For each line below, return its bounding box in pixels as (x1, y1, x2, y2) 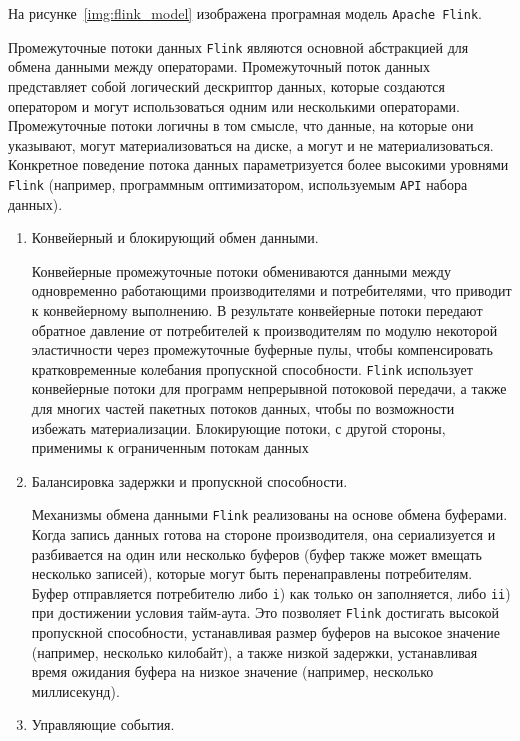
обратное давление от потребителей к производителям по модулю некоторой (31, 319, 498, 340)
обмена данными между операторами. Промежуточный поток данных (8, 56, 430, 77)
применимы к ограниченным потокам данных (31, 437, 309, 458)
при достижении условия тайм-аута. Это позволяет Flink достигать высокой (31, 602, 499, 623)
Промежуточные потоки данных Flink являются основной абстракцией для (8, 36, 469, 57)
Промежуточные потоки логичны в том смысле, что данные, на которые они (8, 115, 474, 136)
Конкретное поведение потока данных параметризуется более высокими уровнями (8, 154, 509, 175)
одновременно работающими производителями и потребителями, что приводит (31, 280, 512, 301)
